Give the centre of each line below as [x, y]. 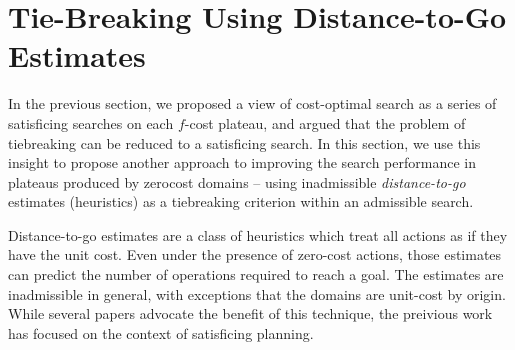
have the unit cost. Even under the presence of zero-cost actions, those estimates [255, 254]
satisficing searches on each [91, 122]
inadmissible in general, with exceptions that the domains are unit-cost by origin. [257, 293]
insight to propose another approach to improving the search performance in [242, 162]
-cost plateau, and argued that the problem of [325, 122]
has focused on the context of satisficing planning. [161, 332]
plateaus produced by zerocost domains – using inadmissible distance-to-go [237, 181]
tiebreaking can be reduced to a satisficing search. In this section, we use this [244, 142]
